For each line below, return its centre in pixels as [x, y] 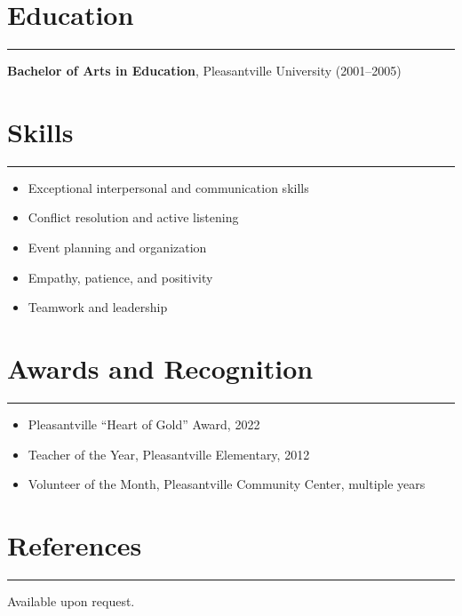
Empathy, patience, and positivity [120, 277]
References [75, 544]
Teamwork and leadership [98, 307]
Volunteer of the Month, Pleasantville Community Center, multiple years [227, 484]
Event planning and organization [117, 248]
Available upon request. [71, 600]
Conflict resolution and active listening [133, 217]
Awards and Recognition [160, 368]
